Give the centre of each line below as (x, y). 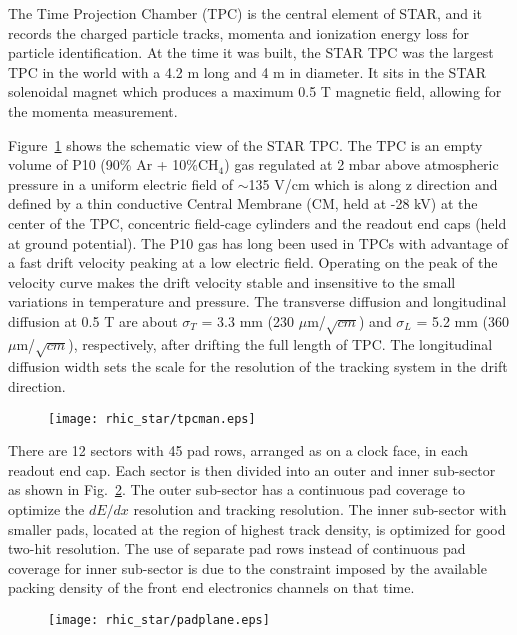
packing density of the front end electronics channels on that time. (211, 587)
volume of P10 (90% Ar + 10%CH (113, 164)
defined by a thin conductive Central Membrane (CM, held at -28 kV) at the (243, 203)
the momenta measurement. (93, 110)
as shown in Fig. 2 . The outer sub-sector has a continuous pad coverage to (236, 489)
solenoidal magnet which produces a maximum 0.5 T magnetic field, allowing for (255, 91)
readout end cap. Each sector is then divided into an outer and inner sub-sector (252, 469)
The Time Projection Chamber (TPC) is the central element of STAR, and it (245, 13)
